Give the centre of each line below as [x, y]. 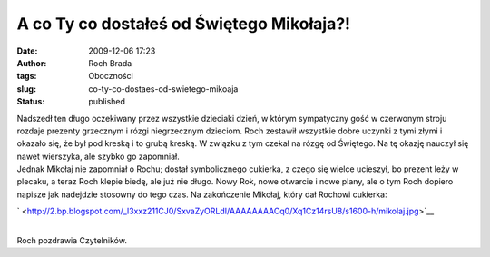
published [107, 102]
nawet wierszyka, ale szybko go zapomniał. [98, 156]
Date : [27, 51]
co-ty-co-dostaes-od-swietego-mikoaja [163, 89]
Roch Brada [110, 63]
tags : [27, 76]
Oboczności [111, 76]
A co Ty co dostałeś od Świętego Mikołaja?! [184, 24]
